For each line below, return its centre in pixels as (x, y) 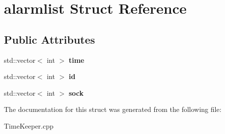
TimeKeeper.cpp (29, 125)
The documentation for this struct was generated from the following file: (113, 109)
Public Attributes (50, 39)
